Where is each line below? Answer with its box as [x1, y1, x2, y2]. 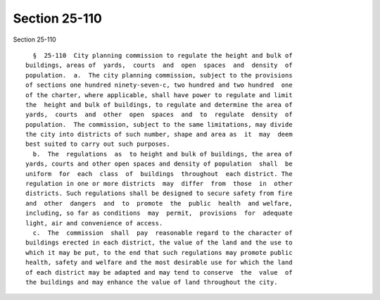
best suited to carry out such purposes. [25, 140, 170, 148]
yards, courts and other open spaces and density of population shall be [25, 160, 293, 168]
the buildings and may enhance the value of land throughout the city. [25, 278, 278, 286]
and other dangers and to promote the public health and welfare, [25, 199, 293, 207]
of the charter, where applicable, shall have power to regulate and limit [25, 91, 293, 99]
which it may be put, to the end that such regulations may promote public [25, 249, 293, 256]
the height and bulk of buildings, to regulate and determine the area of [25, 101, 293, 108]
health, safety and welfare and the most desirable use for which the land [25, 258, 293, 267]
